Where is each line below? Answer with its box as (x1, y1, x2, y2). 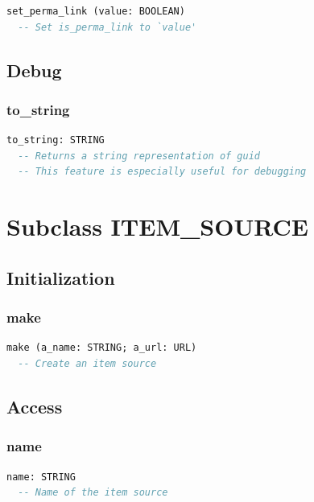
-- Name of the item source (18, 487, 168, 499)
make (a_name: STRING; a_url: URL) (6, 342, 197, 354)
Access (6, 393, 63, 418)
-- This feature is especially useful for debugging (18, 166, 307, 178)
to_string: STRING (6, 134, 105, 146)
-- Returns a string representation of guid (18, 150, 260, 162)
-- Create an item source (18, 357, 157, 369)
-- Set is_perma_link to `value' (18, 21, 197, 33)
